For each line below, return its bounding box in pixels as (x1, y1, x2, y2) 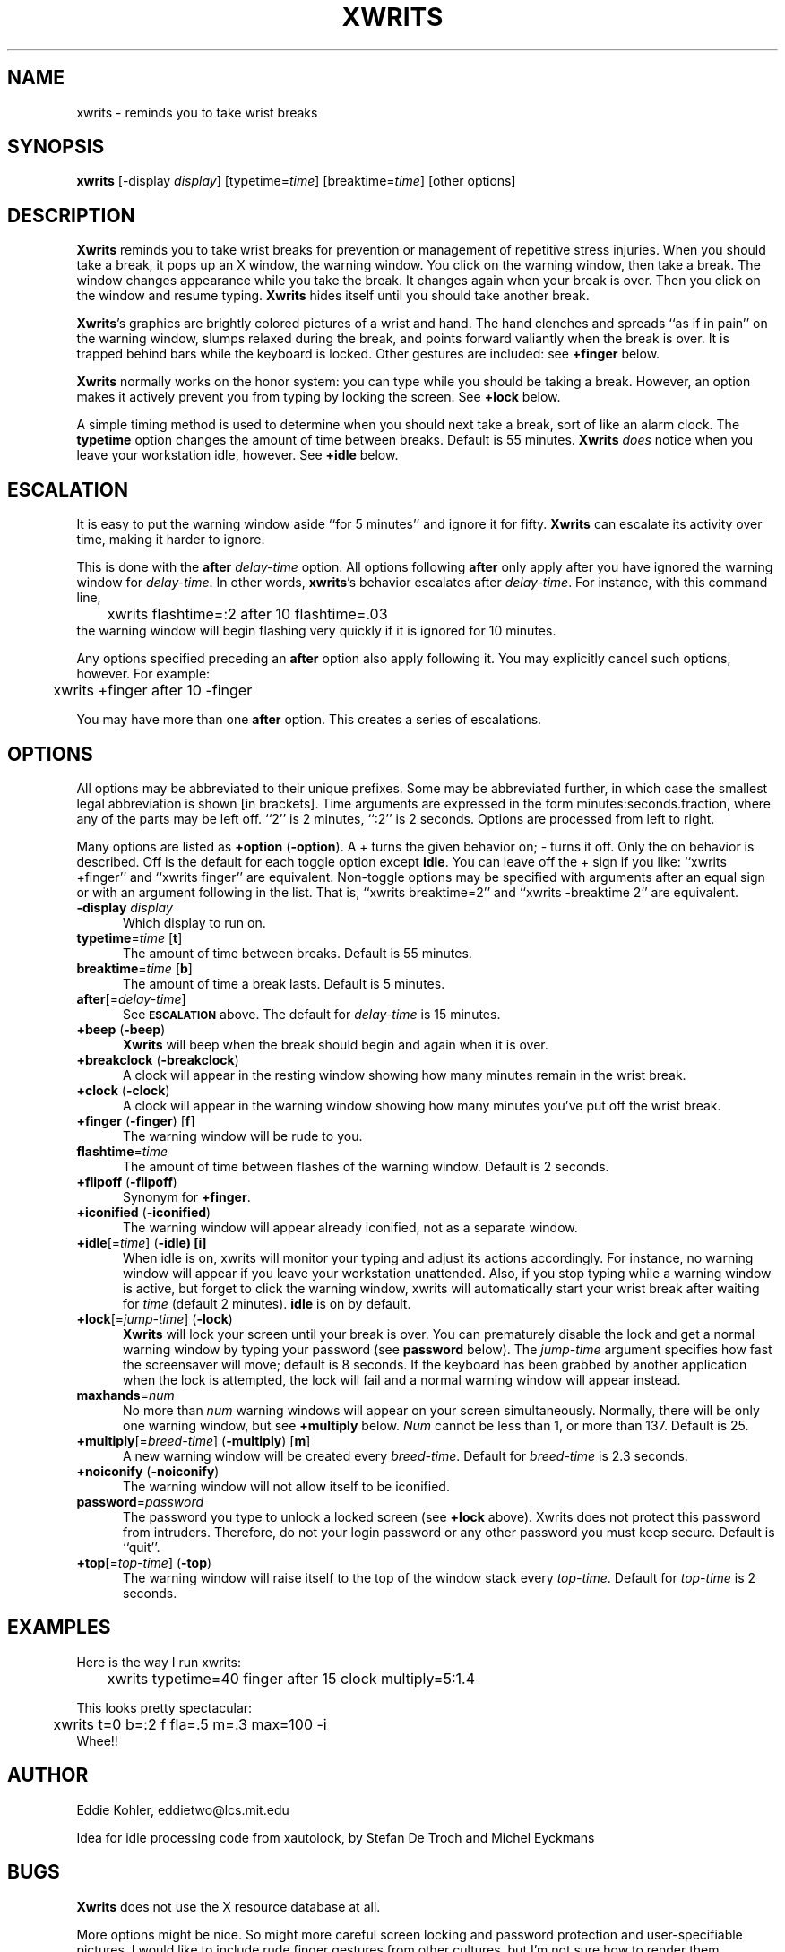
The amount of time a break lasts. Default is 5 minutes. (123, 975, 445, 991)
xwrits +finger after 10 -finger (53, 681, 253, 700)
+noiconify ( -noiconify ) (76, 1463, 220, 1479)
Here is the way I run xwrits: (76, 1654, 241, 1670)
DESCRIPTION (7, 203, 135, 227)
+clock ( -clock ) (76, 1082, 170, 1098)
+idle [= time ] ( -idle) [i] (76, 1234, 207, 1250)
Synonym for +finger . (123, 1188, 251, 1205)
